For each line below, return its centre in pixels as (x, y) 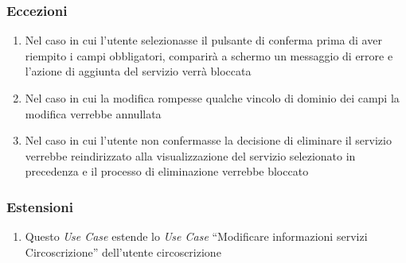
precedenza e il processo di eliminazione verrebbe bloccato (167, 171)
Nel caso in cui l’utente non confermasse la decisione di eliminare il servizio (208, 140)
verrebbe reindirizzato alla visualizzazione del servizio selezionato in (190, 155)
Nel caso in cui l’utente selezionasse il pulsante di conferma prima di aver (203, 40)
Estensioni (40, 206)
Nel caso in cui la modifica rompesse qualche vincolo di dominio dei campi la (212, 98)
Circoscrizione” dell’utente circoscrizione (123, 251)
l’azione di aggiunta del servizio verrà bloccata (138, 71)
